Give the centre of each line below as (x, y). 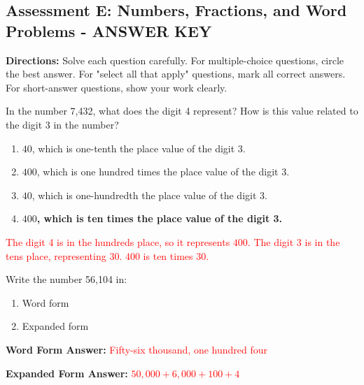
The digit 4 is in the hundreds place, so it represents (118, 241)
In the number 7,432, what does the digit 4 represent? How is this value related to (182, 111)
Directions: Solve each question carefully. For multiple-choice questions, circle (175, 60)
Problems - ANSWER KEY (109, 30)
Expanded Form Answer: (67, 373)
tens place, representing (56, 255)
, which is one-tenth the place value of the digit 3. (139, 148)
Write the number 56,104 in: (66, 279)
